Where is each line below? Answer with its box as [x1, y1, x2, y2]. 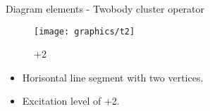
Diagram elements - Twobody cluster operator [6, 1, 205, 15]
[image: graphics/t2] [34, 26, 135, 37]
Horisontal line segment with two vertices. [22, 70, 204, 84]
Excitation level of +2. [22, 93, 120, 108]
